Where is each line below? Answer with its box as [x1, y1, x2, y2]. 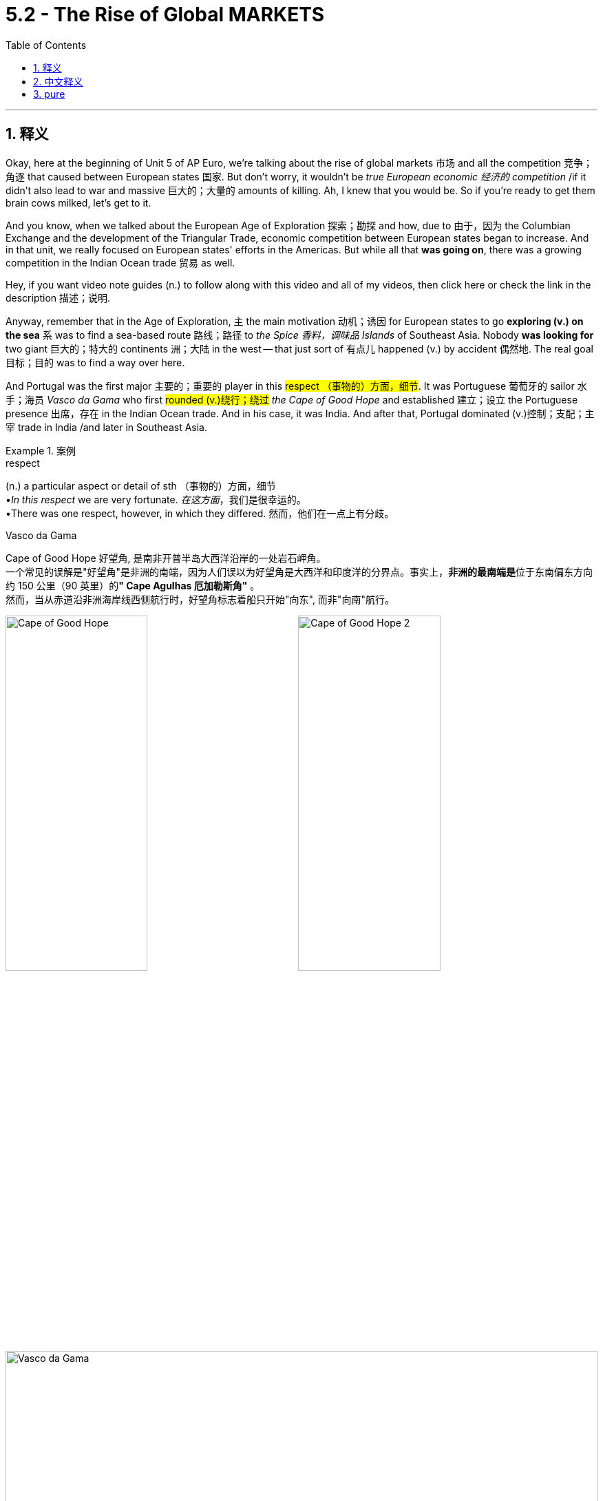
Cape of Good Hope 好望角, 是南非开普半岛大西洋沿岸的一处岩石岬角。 [6, 552, 326, 564]
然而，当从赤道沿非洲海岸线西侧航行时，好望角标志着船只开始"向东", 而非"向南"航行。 [6, 593, 394, 605]
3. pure [33, 87, 65, 100]
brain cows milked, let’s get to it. [6, 196, 151, 209]
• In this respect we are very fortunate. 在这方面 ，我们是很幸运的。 [6, 493, 306, 505]
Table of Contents [6, 39, 87, 51]
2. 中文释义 [33, 75, 83, 87]
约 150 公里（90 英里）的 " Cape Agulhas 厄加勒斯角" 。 [6, 579, 260, 591]
